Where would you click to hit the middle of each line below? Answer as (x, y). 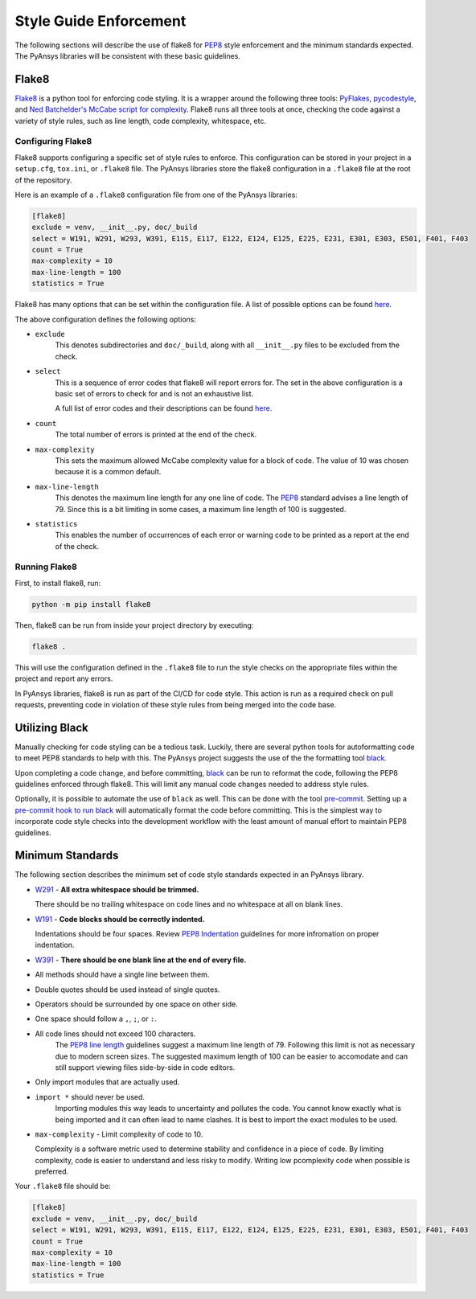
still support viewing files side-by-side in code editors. (145, 1067)
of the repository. (43, 180)
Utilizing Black (51, 727)
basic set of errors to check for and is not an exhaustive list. (154, 393)
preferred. (52, 1172)
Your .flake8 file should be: (63, 1186)
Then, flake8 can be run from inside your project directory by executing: (134, 625)
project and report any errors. (64, 678)
